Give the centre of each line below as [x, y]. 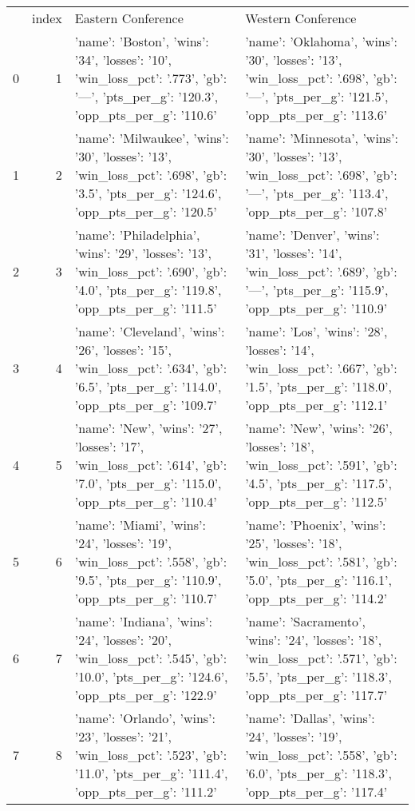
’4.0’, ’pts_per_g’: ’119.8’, [148, 290]
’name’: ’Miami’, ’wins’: [140, 525]
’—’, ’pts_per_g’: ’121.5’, [317, 96]
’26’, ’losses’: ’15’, [123, 350]
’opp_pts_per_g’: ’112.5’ [316, 501]
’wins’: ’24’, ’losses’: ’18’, [314, 640]
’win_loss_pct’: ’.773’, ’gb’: [151, 78]
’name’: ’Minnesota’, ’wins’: [322, 138]
